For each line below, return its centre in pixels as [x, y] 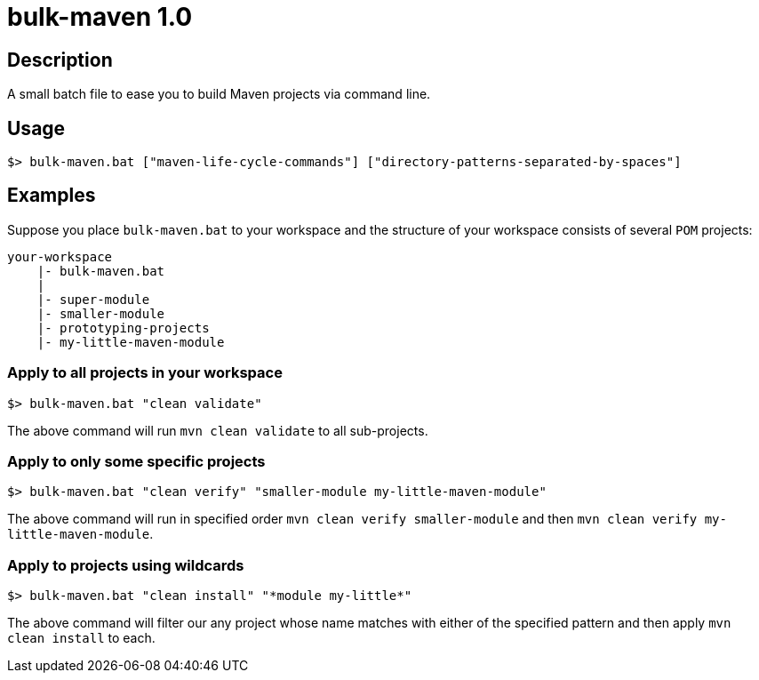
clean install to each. [81, 638]
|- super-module [93, 299]
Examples [52, 196]
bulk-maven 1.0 [100, 17]
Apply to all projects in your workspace [145, 373]
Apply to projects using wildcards [126, 565]
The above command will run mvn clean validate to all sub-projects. [218, 430]
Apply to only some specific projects [136, 461]
